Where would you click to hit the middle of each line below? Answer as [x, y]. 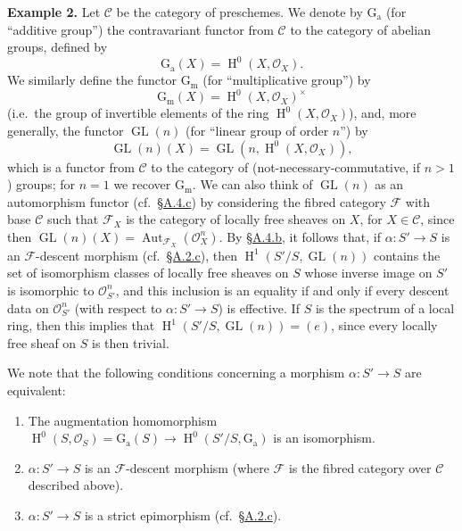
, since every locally [384, 325]
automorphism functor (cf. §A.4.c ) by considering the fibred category [197, 201]
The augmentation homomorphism [123, 420]
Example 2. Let [54, 12]
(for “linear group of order [257, 130]
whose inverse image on [368, 273]
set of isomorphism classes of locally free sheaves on [148, 273]
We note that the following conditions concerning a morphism [176, 373]
